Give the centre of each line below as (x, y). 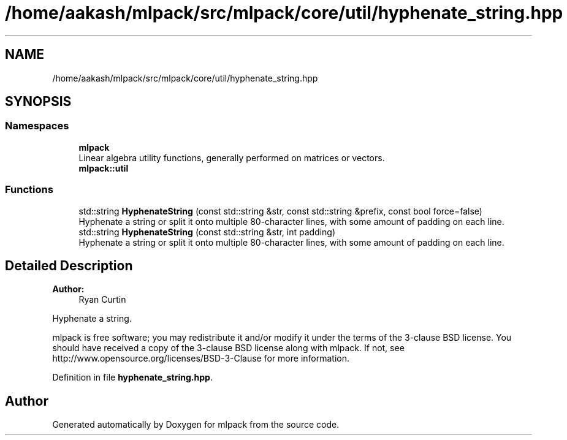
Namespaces (37, 126)
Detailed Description (69, 265)
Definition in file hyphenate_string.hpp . (132, 377)
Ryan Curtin (102, 300)
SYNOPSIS (38, 102)
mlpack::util (104, 168)
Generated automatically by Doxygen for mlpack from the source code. (196, 425)
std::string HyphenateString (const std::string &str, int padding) (207, 232)
